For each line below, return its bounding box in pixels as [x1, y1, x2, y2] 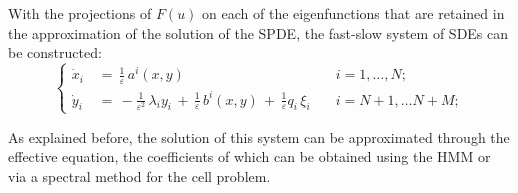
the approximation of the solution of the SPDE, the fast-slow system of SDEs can [8, 22, 509, 43]
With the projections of [8, 3, 152, 23]
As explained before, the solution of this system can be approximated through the [8, 126, 510, 147]
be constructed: [8, 42, 102, 63]
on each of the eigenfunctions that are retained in [202, 3, 505, 23]
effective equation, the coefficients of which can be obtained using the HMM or [8, 146, 491, 167]
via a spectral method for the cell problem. [8, 165, 271, 186]
